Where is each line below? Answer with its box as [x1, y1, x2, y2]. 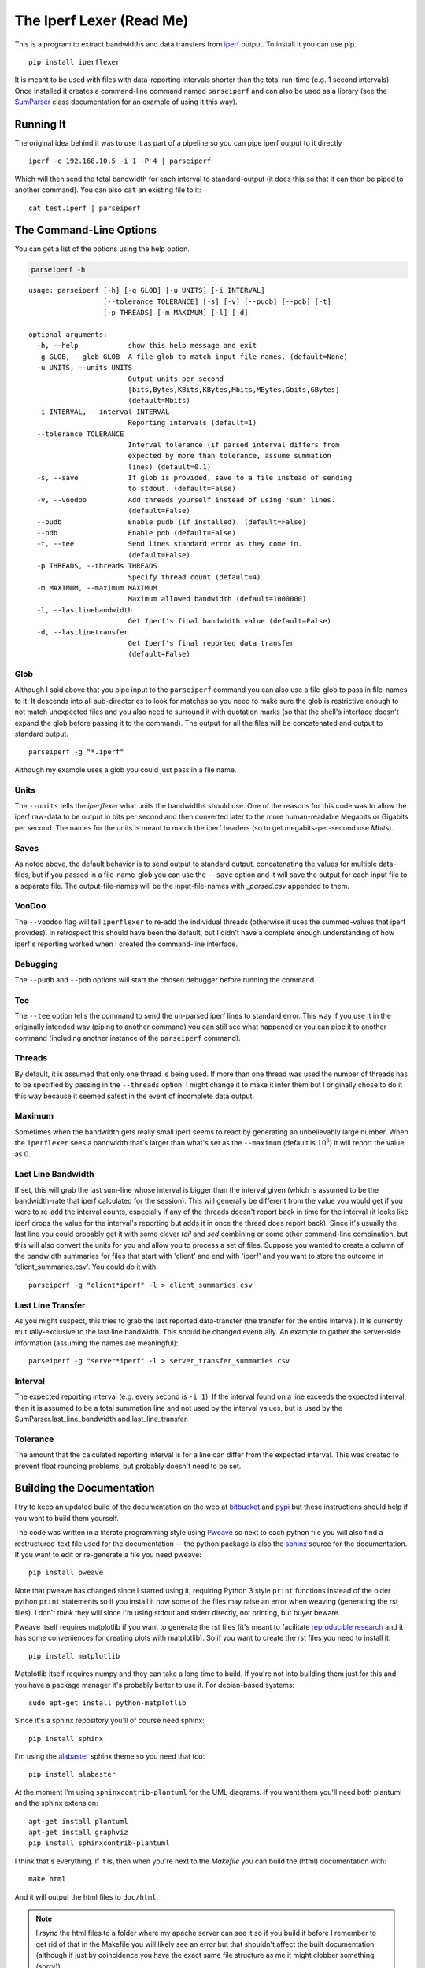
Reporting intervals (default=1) [128, 418, 257, 427]
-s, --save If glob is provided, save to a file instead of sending [36, 473, 353, 483]
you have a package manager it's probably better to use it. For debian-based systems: [14, 1680, 295, 1689]
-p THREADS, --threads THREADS [36, 561, 157, 571]
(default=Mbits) [128, 396, 190, 405]
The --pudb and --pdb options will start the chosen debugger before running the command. [14, 975, 316, 984]
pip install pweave [28, 1568, 104, 1578]
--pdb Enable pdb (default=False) [36, 528, 236, 538]
